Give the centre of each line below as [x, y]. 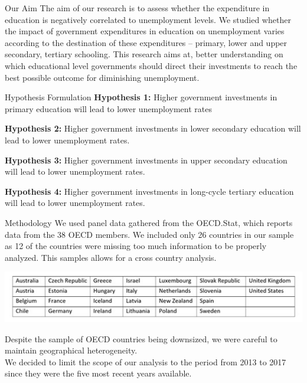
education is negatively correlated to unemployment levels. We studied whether [148, 19]
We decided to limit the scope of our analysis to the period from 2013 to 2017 [146, 361]
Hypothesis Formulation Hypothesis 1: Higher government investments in [141, 97]
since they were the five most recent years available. [98, 373]
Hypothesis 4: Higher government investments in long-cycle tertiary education [149, 191]
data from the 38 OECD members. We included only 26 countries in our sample [149, 234]
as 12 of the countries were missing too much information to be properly [136, 246]
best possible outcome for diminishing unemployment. [102, 77]
